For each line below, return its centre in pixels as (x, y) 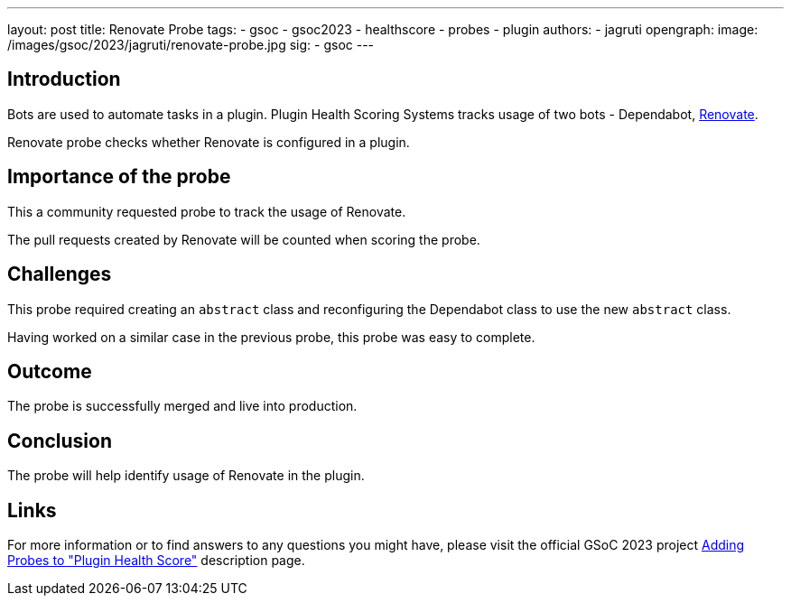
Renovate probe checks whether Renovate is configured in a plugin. (209, 142)
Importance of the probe (119, 177)
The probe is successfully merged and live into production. (182, 406)
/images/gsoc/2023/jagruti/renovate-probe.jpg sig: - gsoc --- (191, 45)
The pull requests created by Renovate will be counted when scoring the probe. (244, 239)
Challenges (60, 274)
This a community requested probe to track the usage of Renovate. (207, 211)
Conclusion (60, 441)
